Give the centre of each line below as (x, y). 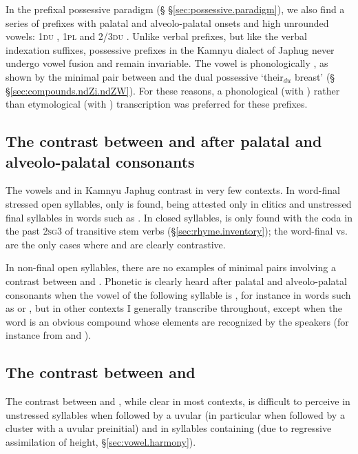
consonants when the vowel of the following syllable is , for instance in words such (178, 294)
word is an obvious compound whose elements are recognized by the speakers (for (177, 321)
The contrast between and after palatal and (164, 141)
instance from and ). (49, 335)
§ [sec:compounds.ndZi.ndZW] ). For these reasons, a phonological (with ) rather (173, 90)
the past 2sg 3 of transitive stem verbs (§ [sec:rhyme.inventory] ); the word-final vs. (177, 231)
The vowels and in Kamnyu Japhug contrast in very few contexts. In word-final (173, 190)
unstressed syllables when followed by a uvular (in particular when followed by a (175, 414)
